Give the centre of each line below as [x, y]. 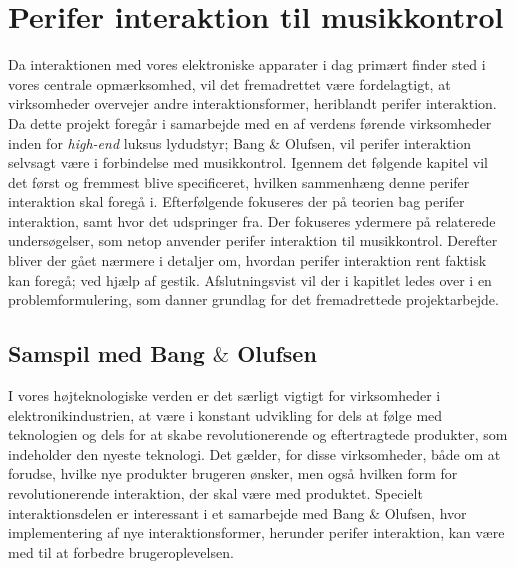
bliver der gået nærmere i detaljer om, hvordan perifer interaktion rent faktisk [247, 260]
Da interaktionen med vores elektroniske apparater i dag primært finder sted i [247, 64]
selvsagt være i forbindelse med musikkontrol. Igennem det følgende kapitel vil [248, 162]
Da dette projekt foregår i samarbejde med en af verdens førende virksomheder [250, 122]
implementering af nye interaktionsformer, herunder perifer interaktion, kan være [256, 532]
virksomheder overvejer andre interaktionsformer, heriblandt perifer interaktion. [252, 103]
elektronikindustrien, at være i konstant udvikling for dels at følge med [225, 414]
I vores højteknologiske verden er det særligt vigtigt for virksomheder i [224, 395]
